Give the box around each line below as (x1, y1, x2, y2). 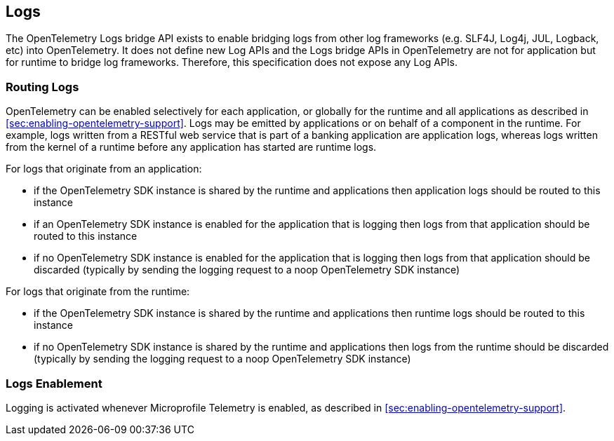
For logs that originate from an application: (6, 163, 202, 175)
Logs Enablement (6, 376, 102, 391)
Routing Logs (6, 79, 79, 94)
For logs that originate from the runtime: (6, 285, 190, 298)
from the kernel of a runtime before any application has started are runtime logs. (6, 141, 377, 154)
